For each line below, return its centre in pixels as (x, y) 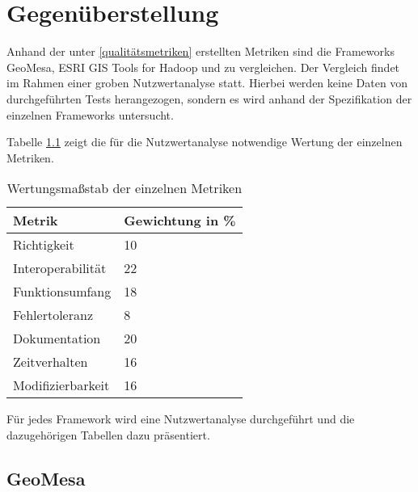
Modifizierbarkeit (61, 385)
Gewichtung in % (180, 221)
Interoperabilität (60, 268)
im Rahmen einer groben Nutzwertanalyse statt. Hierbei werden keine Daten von (207, 83)
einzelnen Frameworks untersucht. (90, 114)
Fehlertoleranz (53, 315)
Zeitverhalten (51, 362)
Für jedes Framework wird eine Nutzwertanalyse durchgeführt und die (181, 419)
